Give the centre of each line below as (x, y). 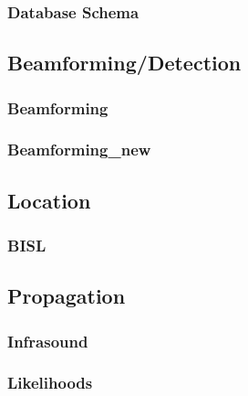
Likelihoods (50, 383)
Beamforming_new (79, 150)
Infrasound (48, 341)
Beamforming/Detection (124, 63)
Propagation (67, 296)
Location (49, 200)
